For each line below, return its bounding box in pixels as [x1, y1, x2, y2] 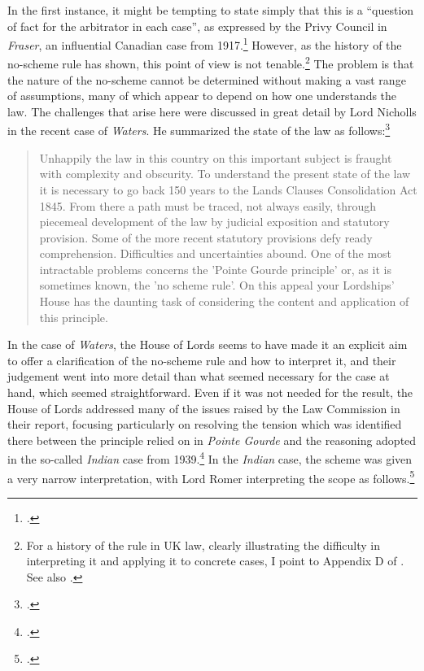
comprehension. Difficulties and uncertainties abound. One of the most [39, 245, 392, 262]
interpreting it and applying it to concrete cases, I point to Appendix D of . [26, 552, 404, 569]
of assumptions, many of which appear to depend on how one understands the [7, 87, 397, 104]
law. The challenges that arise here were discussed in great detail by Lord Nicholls [7, 102, 417, 120]
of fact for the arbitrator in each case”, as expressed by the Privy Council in [7, 17, 387, 34]
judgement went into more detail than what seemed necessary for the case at [7, 368, 390, 385]
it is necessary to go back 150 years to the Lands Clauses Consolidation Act [39, 181, 417, 198]
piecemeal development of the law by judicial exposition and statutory [39, 213, 390, 230]
